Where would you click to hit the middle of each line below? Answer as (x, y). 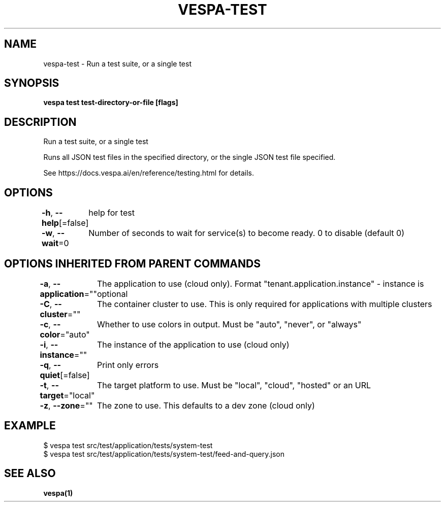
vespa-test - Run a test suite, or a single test (117, 63)
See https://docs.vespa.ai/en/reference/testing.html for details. (149, 173)
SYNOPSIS (32, 83)
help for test (112, 213)
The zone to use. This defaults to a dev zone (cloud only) (206, 405)
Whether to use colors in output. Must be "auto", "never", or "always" (229, 324)
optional (112, 294)
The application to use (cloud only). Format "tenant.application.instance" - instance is (260, 283)
